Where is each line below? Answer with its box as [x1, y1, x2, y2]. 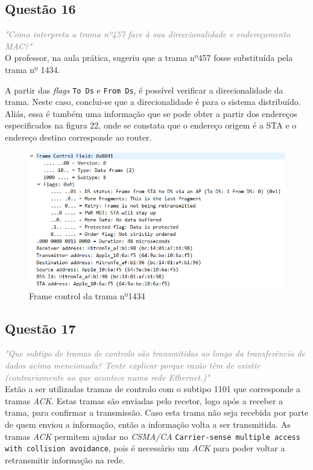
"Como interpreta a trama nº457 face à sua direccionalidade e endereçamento [5, 28, 291, 40]
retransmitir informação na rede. [5, 453, 125, 466]
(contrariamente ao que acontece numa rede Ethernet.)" [5, 370, 210, 383]
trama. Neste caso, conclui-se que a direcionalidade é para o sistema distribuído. [5, 95, 301, 108]
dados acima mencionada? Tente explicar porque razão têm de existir [5, 358, 260, 371]
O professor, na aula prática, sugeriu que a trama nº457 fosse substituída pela [5, 51, 293, 64]
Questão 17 [5, 319, 76, 337]
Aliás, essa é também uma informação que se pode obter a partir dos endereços [5, 107, 297, 119]
